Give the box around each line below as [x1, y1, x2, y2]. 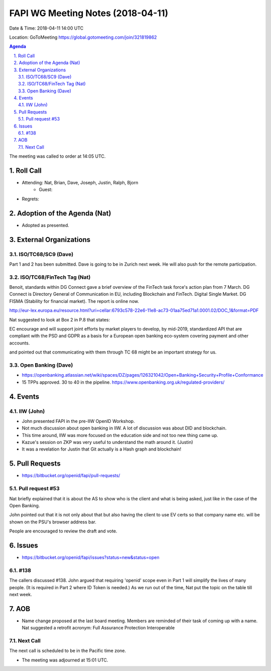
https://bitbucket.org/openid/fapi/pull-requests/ [22, 473, 120, 479]
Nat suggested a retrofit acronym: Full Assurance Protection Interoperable [22, 625, 175, 631]
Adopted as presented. [22, 222, 70, 228]
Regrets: [22, 196, 40, 202]
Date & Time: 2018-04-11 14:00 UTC [9, 25, 84, 31]
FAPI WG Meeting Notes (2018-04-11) [9, 8, 169, 19]
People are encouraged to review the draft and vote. [9, 528, 117, 534]
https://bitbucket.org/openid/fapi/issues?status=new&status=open [22, 554, 160, 560]
